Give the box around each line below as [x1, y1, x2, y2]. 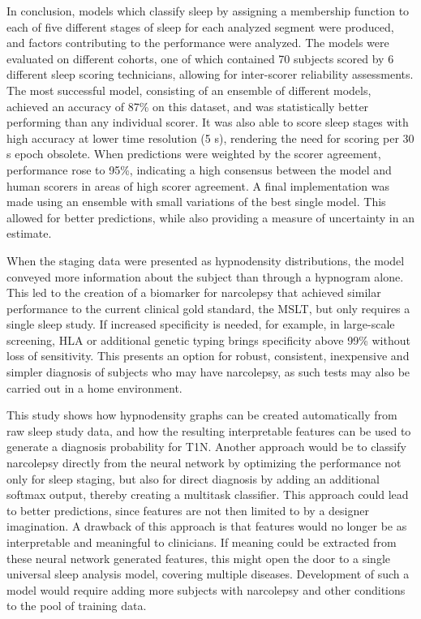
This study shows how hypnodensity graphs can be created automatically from [6, 406, 397, 423]
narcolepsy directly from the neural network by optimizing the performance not [6, 454, 402, 471]
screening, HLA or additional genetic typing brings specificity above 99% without [6, 331, 410, 348]
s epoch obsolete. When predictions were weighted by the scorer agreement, [6, 145, 381, 162]
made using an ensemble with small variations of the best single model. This [6, 193, 386, 210]
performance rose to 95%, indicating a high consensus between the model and [6, 161, 392, 178]
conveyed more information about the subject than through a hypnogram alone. [6, 268, 404, 285]
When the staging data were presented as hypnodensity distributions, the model [6, 251, 405, 269]
